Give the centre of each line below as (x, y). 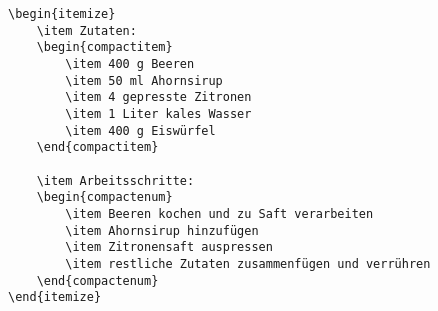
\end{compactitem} (97, 147)
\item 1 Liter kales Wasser (158, 113)
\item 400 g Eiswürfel (140, 130)
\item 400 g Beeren (130, 63)
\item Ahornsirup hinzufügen (162, 230)
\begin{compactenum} (104, 197)
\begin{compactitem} (104, 47)
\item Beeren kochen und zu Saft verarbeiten (219, 213)
